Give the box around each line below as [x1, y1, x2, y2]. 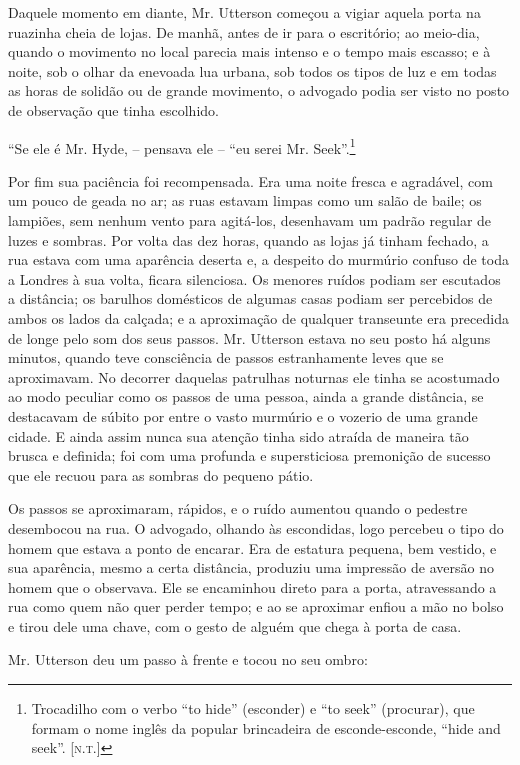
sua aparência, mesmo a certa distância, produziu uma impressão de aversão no [8, 557, 494, 578]
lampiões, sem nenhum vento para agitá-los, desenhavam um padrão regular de [8, 210, 492, 230]
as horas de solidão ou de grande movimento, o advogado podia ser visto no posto [8, 80, 510, 101]
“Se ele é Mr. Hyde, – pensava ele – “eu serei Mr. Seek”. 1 [8, 134, 356, 158]
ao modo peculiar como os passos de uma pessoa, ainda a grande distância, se [8, 386, 484, 407]
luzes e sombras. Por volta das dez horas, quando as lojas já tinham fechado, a [8, 229, 489, 250]
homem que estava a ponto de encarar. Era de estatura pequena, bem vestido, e [8, 537, 497, 558]
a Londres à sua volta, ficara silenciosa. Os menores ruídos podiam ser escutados [8, 268, 501, 289]
